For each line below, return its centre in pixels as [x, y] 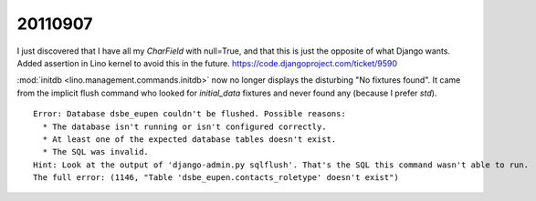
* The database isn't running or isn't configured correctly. [185, 126]
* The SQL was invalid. [96, 152]
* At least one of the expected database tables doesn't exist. [189, 139]
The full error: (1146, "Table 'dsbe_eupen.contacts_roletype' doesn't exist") [216, 178]
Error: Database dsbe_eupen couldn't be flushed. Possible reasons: [189, 114]
